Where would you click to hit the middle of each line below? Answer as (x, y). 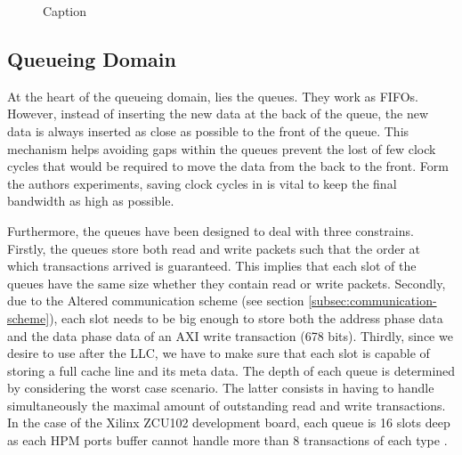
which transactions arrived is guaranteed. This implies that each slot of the (212, 266)
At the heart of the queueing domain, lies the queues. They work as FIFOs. (213, 96)
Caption (65, 11)
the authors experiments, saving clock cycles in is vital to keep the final (202, 183)
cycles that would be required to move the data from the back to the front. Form (228, 166)
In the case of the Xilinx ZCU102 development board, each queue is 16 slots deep (229, 422)
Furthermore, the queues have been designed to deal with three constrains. (211, 230)
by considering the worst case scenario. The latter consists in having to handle (221, 388)
